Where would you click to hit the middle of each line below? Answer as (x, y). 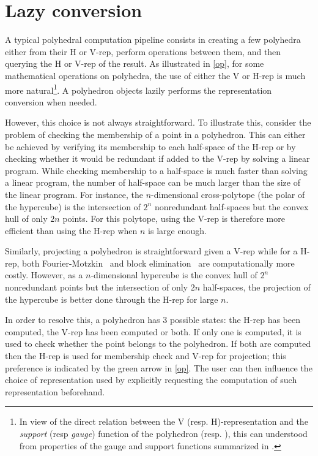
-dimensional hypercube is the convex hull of (174, 275)
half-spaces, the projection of (257, 287)
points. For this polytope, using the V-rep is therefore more (174, 218)
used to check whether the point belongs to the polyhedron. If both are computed (158, 344)
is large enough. (177, 230)
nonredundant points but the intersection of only (96, 287)
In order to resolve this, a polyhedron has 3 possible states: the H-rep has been (153, 320)
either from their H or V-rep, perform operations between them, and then (143, 51)
